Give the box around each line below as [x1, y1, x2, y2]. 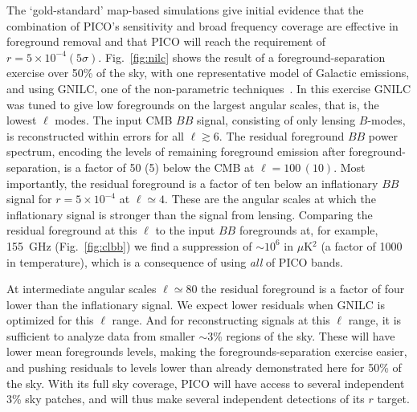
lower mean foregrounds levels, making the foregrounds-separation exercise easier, [6, 343, 407, 360]
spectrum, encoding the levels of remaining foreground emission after [6, 143, 345, 160]
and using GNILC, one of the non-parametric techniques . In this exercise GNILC [6, 80, 411, 96]
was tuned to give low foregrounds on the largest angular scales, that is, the [6, 96, 379, 112]
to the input [155, 222, 215, 239]
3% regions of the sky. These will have [207, 327, 395, 344]
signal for [6, 190, 52, 207]
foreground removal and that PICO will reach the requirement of [6, 33, 326, 50]
